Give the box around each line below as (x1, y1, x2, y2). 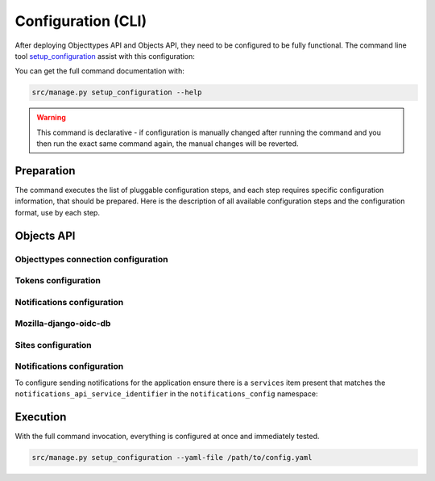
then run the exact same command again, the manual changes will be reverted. (36, 139, 299, 148)
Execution (14, 410, 67, 424)
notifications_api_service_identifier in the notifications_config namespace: (14, 389, 318, 399)
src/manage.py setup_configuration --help (31, 88, 202, 97)
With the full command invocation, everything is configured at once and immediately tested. (14, 432, 320, 441)
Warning (36, 113, 66, 123)
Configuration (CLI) (14, 12, 147, 30)
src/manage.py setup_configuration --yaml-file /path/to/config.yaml (31, 453, 313, 462)
